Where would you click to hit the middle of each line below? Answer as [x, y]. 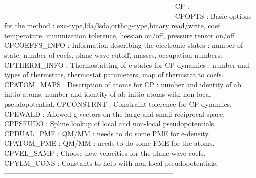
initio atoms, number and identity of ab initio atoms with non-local [108, 94]
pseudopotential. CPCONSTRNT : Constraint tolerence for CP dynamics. [118, 104]
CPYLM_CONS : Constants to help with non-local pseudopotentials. [111, 163]
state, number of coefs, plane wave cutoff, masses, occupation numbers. [113, 55]
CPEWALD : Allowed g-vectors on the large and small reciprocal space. [115, 114]
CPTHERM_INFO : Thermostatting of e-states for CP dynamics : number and [127, 65]
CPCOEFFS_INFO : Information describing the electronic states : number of [124, 45]
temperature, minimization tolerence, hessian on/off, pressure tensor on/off [119, 35]
